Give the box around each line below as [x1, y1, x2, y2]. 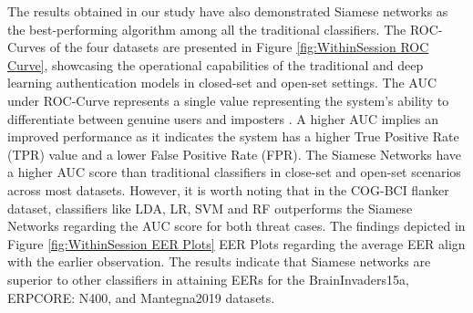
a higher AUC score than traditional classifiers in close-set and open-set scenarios [7, 162, 461, 182]
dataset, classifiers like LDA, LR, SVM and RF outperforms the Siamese [7, 198, 413, 217]
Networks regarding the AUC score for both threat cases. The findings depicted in [7, 216, 466, 235]
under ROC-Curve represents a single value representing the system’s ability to [7, 90, 449, 110]
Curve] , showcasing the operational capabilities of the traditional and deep [7, 55, 424, 74]
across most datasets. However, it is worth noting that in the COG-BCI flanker [7, 180, 449, 199]
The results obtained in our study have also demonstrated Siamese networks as [7, 2, 448, 20]
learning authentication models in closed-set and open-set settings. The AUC [7, 73, 437, 92]
